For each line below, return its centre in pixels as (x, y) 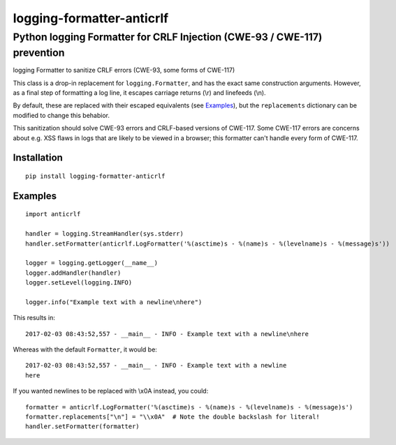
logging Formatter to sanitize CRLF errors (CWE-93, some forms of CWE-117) (124, 70)
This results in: (34, 318)
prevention (39, 53)
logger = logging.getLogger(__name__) (92, 263)
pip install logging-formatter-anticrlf (95, 176)
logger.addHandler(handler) (73, 273)
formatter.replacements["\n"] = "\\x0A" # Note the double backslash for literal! (173, 417)
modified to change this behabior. (61, 115)
